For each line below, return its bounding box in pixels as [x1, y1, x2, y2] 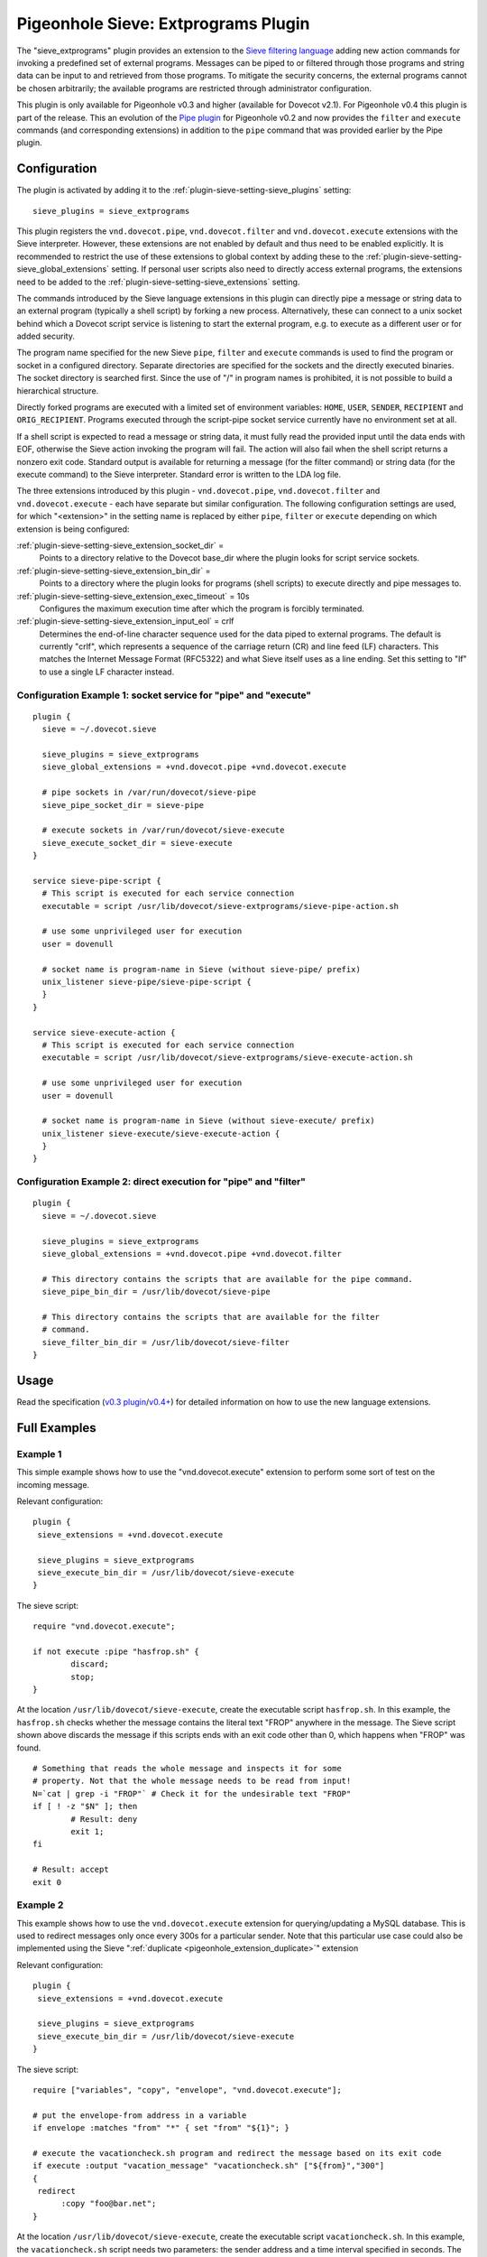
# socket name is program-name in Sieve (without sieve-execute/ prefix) [41, 1116, 375, 1126]
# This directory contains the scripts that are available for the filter [41, 1312, 381, 1322]
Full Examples [16, 1420, 96, 1435]
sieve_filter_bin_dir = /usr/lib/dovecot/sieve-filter [41, 1337, 290, 1347]
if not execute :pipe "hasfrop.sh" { [32, 1646, 200, 1657]
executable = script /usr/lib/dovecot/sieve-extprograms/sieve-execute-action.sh [41, 1053, 414, 1063]
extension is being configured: [16, 524, 130, 534]
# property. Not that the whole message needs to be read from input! [32, 1776, 352, 1787]
